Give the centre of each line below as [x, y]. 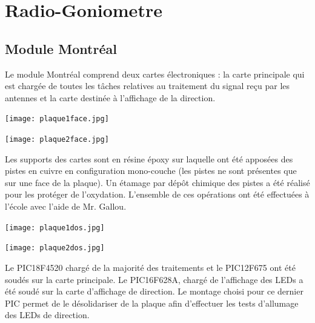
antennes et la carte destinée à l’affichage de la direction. [110, 97]
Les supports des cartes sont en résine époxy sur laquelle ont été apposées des [149, 158]
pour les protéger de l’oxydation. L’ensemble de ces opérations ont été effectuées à [157, 194]
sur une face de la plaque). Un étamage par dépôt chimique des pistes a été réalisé [157, 182]
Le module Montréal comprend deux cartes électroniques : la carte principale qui [155, 74]
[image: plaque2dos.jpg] [55, 248]
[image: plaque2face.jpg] [57, 140]
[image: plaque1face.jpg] [57, 119]
